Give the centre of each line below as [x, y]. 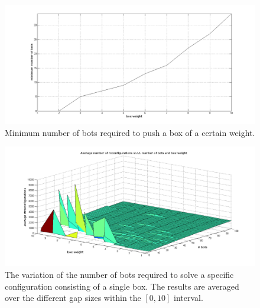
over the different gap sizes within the [73, 298]
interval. [188, 298]
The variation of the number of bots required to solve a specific [119, 274]
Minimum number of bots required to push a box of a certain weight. [130, 132]
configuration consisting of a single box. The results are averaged [122, 286]
